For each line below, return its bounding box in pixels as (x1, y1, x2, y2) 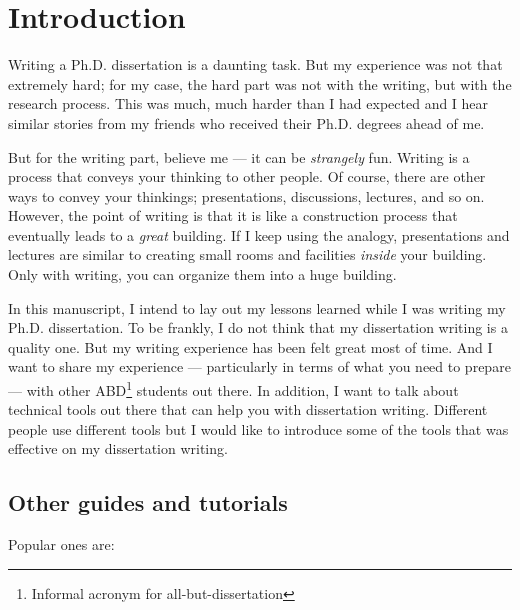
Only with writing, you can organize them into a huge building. (8, 264, 397, 285)
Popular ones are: (8, 534, 115, 555)
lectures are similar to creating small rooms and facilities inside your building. (8, 244, 487, 265)
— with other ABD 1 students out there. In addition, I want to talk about (8, 377, 459, 400)
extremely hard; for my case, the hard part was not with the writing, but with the (8, 73, 512, 94)
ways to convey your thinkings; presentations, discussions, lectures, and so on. (8, 185, 485, 206)
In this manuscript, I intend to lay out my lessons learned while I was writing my (8, 297, 506, 318)
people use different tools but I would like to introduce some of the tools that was (8, 418, 509, 439)
